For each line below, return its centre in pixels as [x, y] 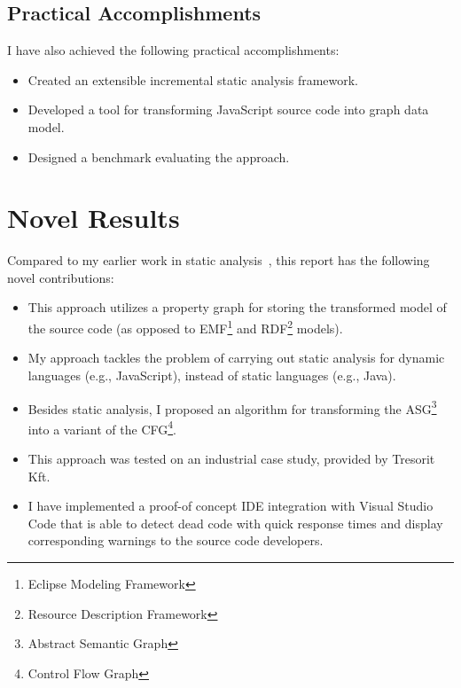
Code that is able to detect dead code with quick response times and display [235, 523]
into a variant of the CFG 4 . [102, 427]
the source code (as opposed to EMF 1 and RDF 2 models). [185, 327]
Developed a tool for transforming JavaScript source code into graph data [228, 109]
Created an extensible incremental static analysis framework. [193, 79]
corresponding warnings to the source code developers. [176, 540]
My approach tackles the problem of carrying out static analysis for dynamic [236, 358]
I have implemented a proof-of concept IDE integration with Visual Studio [230, 506]
